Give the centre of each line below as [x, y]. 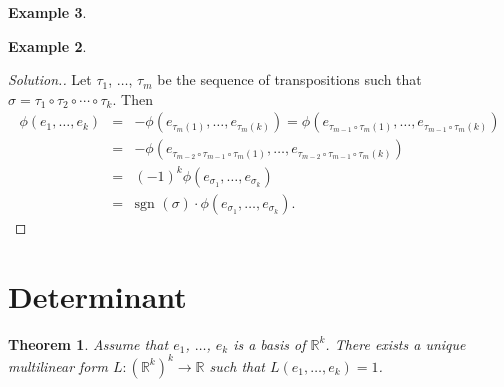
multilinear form [58, 365]
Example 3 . [47, 12]
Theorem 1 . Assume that [88, 343]
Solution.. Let [50, 79]
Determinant [97, 295]
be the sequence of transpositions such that [289, 79]
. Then [132, 98]
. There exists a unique [395, 343]
